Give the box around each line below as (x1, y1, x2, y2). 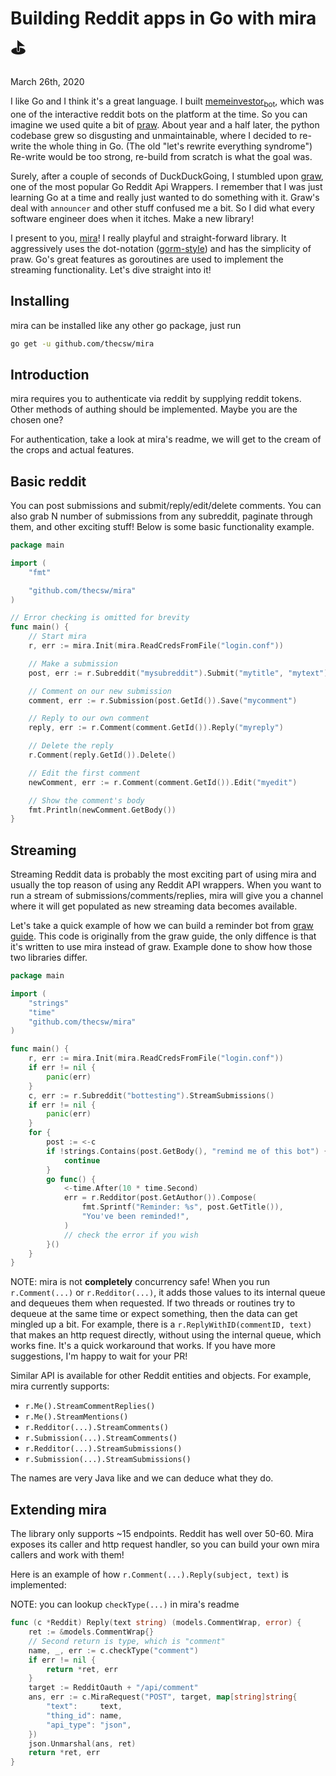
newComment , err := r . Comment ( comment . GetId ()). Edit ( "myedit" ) (28, 777, 298, 787)
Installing (10, 293, 70, 310)
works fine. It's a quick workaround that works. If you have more (10, 1340, 276, 1352)
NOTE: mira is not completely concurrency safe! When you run (10, 1276, 271, 1288)
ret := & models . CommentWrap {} (28, 1627, 155, 1637)
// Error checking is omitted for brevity (10, 613, 190, 623)
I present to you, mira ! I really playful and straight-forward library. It (10, 232, 287, 244)
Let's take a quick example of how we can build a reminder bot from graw (10, 920, 314, 932)
